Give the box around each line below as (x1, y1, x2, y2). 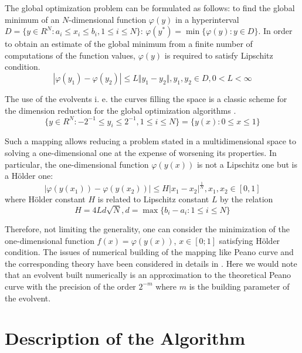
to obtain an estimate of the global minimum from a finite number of (5, 38, 253, 50)
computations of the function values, (5, 49, 136, 61)
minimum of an (5, 13, 60, 25)
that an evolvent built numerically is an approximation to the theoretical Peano (5, 269, 291, 281)
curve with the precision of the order (5, 280, 136, 292)
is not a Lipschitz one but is (196, 158, 298, 170)
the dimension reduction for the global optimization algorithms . (5, 104, 236, 116)
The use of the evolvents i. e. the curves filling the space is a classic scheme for (5, 92, 287, 104)
